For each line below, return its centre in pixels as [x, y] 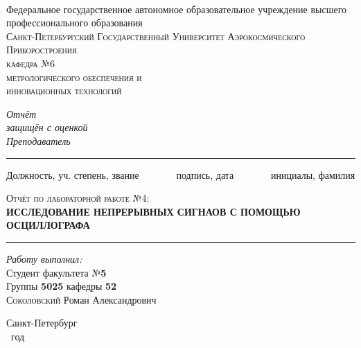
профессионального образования [74, 23]
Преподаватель [38, 140]
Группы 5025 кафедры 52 [62, 286]
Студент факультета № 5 [56, 272]
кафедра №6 [31, 63]
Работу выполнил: [44, 258]
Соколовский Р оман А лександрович [81, 299]
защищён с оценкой [47, 127]
